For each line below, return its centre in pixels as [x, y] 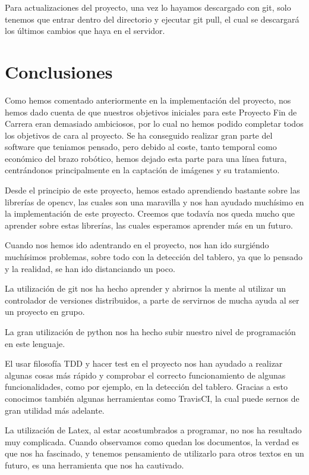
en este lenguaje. [35, 343]
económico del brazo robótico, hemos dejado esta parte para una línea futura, [146, 158]
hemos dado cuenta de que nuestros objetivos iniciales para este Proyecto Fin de [151, 112]
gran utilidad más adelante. [55, 410]
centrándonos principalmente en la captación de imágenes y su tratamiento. [142, 170]
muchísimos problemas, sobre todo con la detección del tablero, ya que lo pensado [154, 257]
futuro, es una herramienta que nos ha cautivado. [94, 465]
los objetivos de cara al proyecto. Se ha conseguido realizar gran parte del [139, 135]
